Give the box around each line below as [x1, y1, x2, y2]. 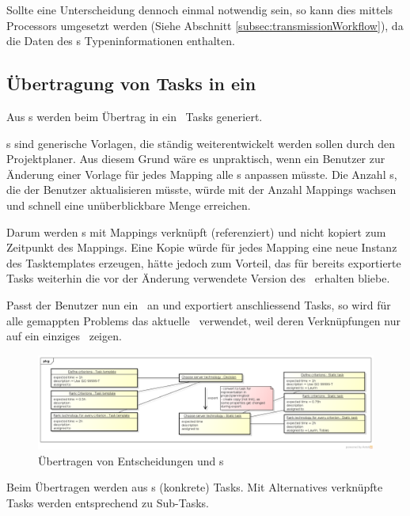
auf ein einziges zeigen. [6, 328, 122, 344]
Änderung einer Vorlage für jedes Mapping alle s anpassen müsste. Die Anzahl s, [6, 165, 397, 182]
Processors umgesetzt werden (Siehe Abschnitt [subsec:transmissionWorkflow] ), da [6, 17, 404, 33]
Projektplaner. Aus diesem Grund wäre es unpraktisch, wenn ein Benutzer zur [6, 150, 385, 167]
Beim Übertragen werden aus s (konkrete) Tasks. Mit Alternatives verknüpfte [6, 479, 383, 495]
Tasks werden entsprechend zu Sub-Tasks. [6, 494, 209, 510]
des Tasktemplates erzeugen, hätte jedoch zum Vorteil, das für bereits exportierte [6, 254, 401, 271]
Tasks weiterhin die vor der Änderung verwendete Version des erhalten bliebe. [6, 270, 390, 286]
